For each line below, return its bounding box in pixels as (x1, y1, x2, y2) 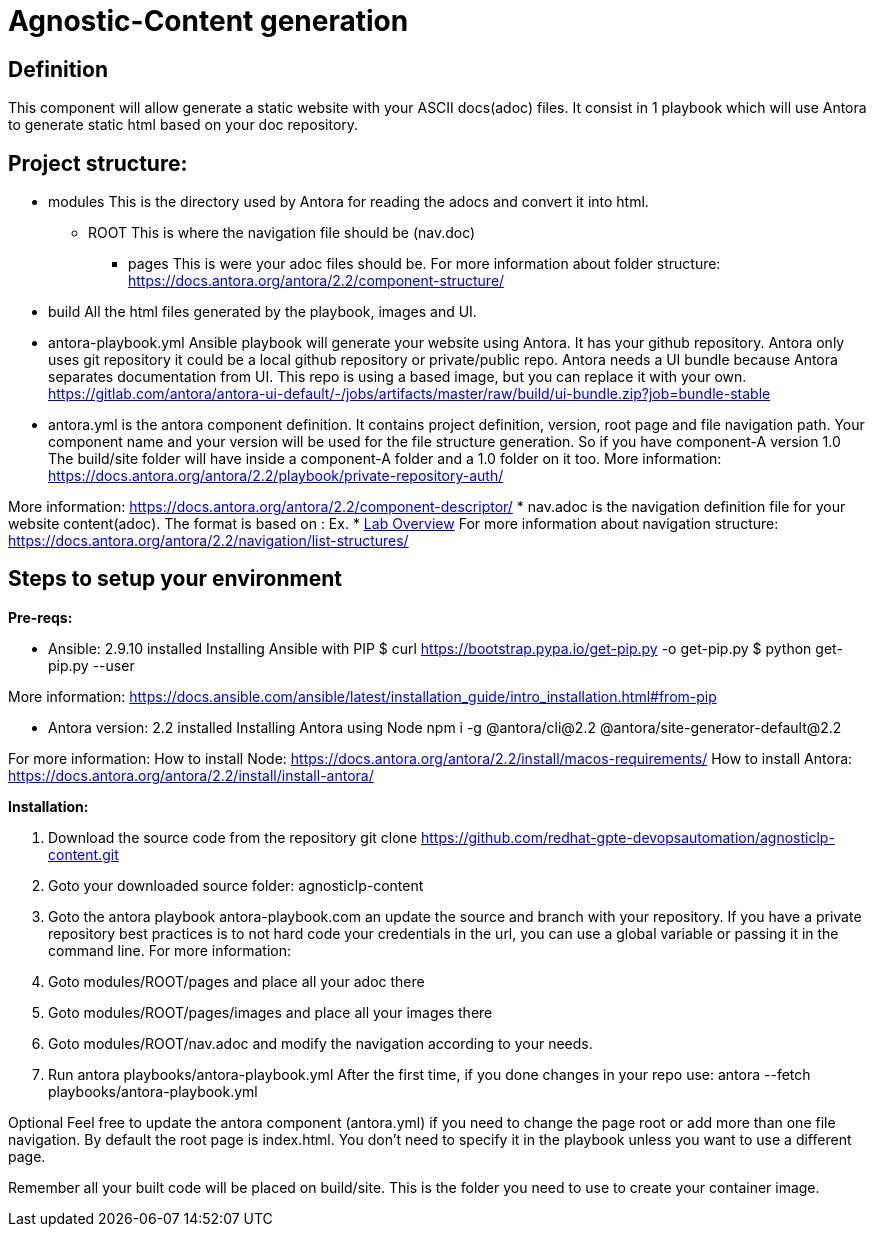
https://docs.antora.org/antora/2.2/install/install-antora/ (8, 766, 374, 784)
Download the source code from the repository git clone (48, 828, 418, 846)
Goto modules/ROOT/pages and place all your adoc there (48, 972, 425, 990)
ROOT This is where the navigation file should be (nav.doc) (88, 224, 476, 242)
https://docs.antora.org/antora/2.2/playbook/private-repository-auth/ (48, 467, 504, 485)
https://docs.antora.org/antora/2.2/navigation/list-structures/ (8, 532, 409, 550)
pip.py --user (48, 656, 135, 674)
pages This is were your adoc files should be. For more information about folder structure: (128, 255, 721, 273)
